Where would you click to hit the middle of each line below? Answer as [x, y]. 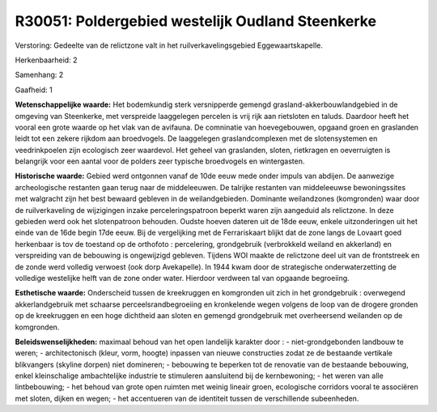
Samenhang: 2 [39, 75]
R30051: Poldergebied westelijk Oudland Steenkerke [195, 21]
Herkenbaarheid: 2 [46, 60]
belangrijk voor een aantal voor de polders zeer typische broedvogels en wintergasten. [160, 161]
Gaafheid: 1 [34, 90]
